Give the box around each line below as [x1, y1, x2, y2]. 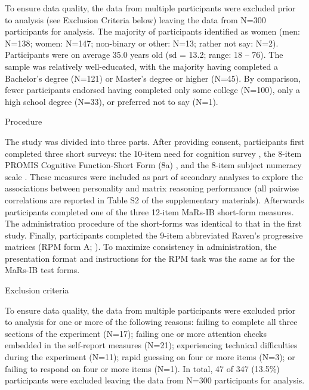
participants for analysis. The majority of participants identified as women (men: [5, 25, 300, 38]
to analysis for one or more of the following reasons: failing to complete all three [5, 315, 298, 328]
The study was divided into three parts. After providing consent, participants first [5, 135, 305, 147]
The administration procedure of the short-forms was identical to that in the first [5, 217, 302, 230]
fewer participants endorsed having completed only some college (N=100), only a [5, 83, 300, 96]
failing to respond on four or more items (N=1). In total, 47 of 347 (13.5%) [5, 362, 280, 374]
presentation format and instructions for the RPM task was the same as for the [5, 252, 295, 264]
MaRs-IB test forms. [5, 264, 80, 276]
